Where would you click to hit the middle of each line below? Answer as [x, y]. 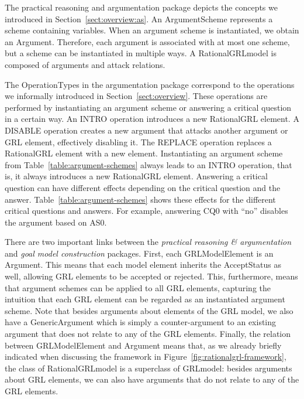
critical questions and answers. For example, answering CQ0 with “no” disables [146, 211]
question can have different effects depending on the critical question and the [143, 187]
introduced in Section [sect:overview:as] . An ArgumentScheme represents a [139, 18]
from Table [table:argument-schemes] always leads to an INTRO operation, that [148, 164]
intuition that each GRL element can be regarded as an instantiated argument [145, 299]
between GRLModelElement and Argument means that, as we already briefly [143, 345]
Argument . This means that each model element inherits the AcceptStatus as [143, 265]
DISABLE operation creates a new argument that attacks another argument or [146, 130]
